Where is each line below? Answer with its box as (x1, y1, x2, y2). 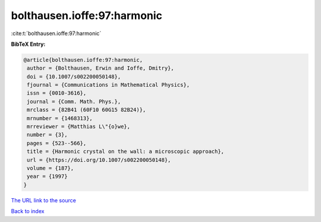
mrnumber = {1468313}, (27, 115, 93, 121)
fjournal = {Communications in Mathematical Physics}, (27, 82, 190, 89)
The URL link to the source (11, 196, 77, 204)
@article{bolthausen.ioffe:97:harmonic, (23, 57, 143, 63)
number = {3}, (27, 132, 68, 138)
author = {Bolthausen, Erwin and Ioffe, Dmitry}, (27, 65, 175, 71)
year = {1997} (27, 173, 68, 180)
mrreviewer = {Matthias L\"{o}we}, (27, 123, 131, 130)
